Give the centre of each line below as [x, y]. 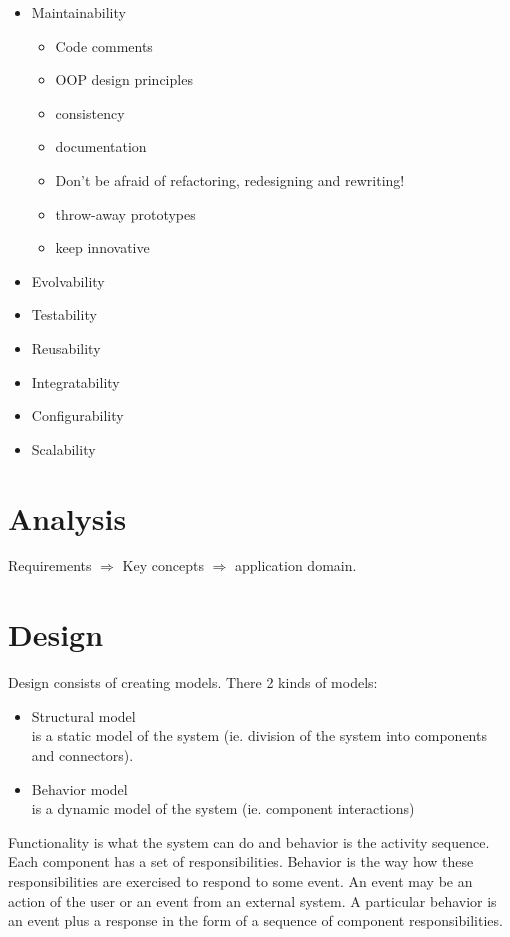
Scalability [63, 448]
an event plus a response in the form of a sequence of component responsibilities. [255, 920]
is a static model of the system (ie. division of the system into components [259, 735]
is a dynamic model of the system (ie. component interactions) [223, 808]
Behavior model [79, 788]
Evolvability [68, 280]
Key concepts [163, 565]
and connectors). [82, 754]
